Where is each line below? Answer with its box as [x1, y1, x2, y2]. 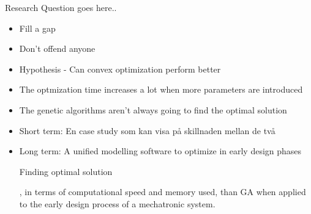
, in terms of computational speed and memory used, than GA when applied [19, 185, 306, 198]
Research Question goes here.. [5, 1, 117, 13]
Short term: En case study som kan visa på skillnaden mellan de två [19, 124, 275, 137]
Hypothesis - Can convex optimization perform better [19, 62, 221, 75]
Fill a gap [19, 21, 56, 34]
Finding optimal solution [19, 165, 113, 177]
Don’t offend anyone [19, 42, 96, 55]
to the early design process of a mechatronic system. [19, 197, 215, 210]
